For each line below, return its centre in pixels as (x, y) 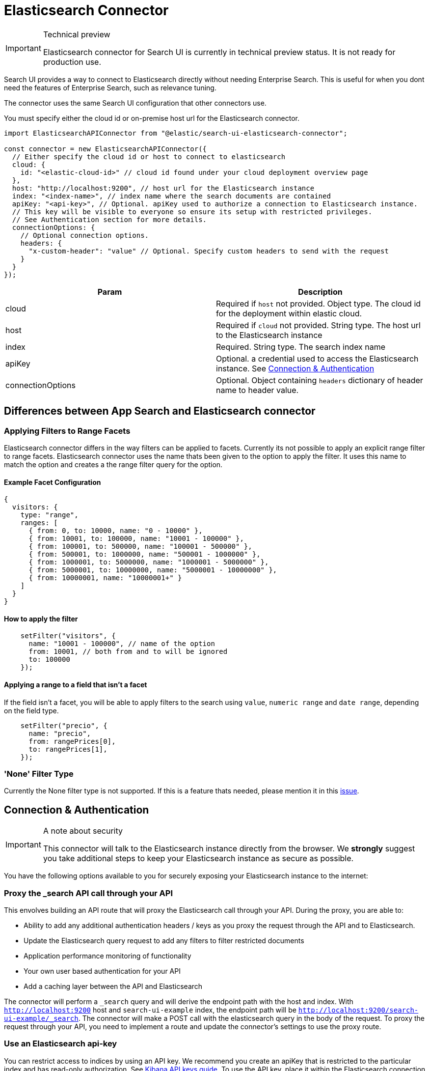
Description (320, 292)
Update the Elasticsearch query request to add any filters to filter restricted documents (164, 940)
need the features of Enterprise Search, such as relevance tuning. (110, 87)
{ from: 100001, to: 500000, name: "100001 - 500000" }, (140, 547)
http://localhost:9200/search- (358, 1010)
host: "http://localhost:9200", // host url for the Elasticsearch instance (163, 188)
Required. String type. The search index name (301, 347)
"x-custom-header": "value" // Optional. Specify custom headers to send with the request (209, 251)
